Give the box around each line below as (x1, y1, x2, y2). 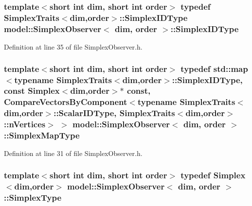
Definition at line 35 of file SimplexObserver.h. (4, 42, 143, 52)
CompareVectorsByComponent (4, 96, 127, 108)
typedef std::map (180, 62, 248, 74)
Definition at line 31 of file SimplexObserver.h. (4, 148, 143, 158)
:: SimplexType (4, 191, 62, 203)
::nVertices (4, 118, 46, 130)
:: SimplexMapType (4, 129, 80, 141)
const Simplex (4, 85, 60, 97)
